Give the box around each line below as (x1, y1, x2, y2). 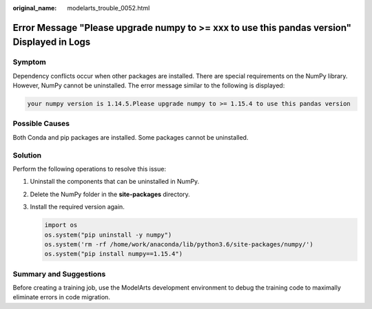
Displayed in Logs (12, 36, 91, 48)
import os (44, 221, 78, 229)
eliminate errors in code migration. (12, 293, 110, 301)
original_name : (12, 4, 57, 12)
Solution (12, 150, 42, 160)
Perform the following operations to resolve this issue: (12, 165, 167, 173)
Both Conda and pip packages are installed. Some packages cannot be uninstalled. (12, 133, 249, 141)
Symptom (12, 57, 46, 67)
